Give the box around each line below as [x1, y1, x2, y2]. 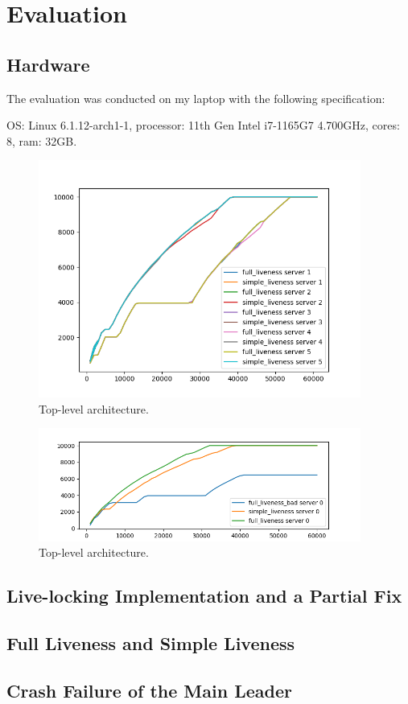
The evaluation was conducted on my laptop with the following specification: [6, 89, 385, 106]
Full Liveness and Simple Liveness [6, 631, 295, 656]
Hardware [6, 51, 90, 76]
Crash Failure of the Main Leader [6, 677, 292, 702]
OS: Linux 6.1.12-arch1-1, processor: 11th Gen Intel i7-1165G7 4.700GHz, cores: [6, 117, 400, 134]
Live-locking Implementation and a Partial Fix [6, 583, 402, 608]
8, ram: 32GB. [6, 132, 77, 149]
